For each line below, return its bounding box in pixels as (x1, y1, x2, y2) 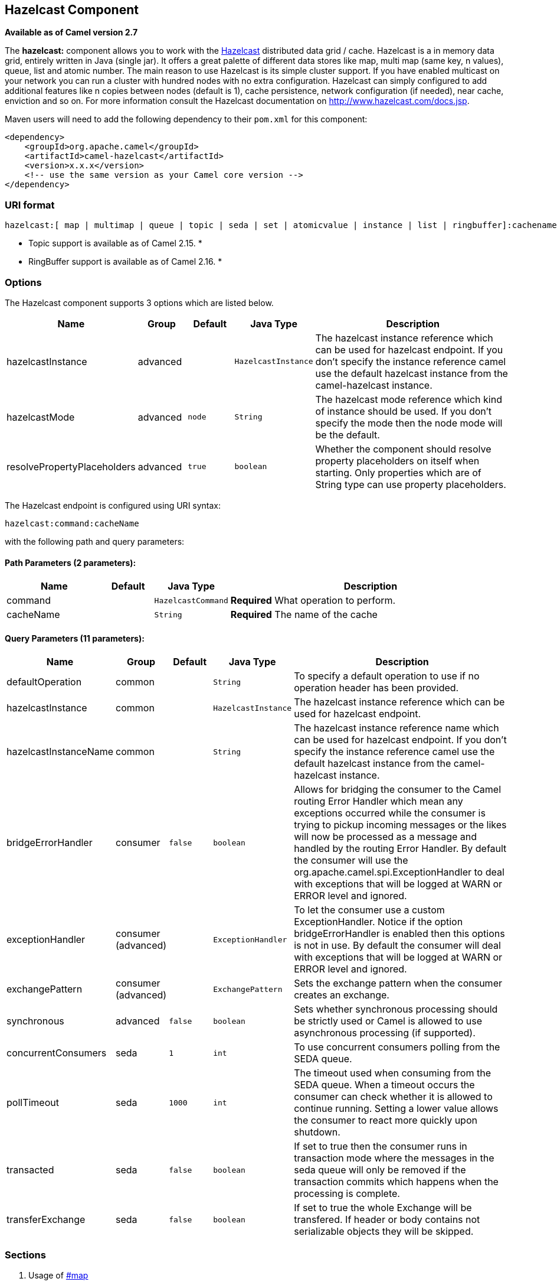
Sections (5, 1248, 46, 1261)
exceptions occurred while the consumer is (294, 807, 486, 819)
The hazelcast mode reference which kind (315, 393, 502, 405)
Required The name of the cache (230, 609, 378, 621)
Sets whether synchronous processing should (294, 1003, 498, 1016)
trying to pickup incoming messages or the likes (294, 819, 507, 831)
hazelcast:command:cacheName (5, 518, 139, 528)
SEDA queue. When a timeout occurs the (294, 1079, 475, 1091)
